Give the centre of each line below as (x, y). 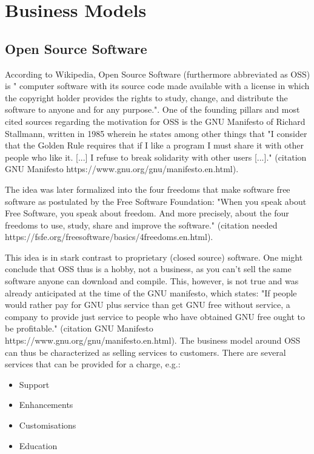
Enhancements (46, 405)
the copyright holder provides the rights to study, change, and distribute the (146, 97)
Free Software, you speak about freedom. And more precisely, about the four (147, 213)
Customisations (48, 425)
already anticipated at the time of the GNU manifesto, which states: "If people (151, 292)
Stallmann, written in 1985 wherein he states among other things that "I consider (156, 133)
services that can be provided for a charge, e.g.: (93, 364)
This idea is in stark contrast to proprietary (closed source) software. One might (154, 257)
